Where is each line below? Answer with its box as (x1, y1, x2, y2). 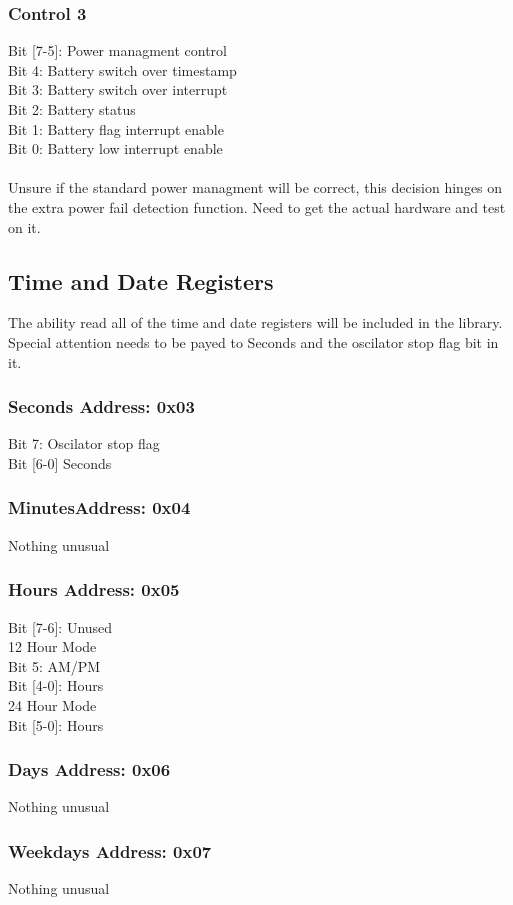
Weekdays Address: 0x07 (8, 838, 212, 863)
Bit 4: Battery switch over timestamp (8, 59, 237, 80)
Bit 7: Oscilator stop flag (8, 433, 160, 454)
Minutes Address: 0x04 (8, 495, 191, 520)
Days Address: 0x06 (8, 757, 171, 782)
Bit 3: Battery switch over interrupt (8, 79, 228, 100)
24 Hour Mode (8, 694, 97, 715)
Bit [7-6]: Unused (8, 616, 113, 637)
